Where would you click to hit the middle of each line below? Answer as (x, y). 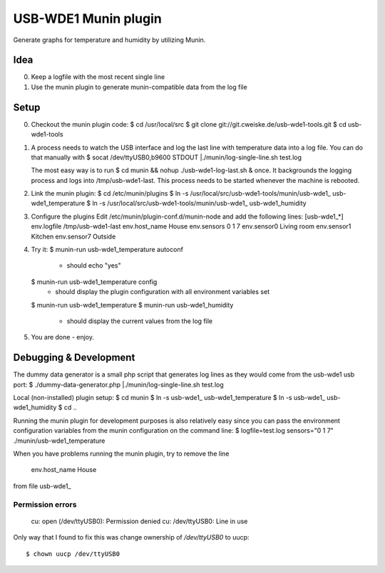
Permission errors (45, 504)
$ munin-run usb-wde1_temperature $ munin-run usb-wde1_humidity (132, 305)
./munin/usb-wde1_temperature (59, 441)
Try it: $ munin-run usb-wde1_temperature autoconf (107, 250)
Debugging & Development (74, 358)
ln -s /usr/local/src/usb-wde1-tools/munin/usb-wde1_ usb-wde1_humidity (199, 204)
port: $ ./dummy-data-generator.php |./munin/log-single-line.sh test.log (118, 384)
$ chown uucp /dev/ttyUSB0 (73, 554)
